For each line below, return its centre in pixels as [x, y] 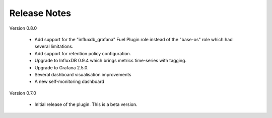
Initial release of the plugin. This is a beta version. [86, 104]
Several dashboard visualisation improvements [83, 74]
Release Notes [40, 13]
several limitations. [54, 46]
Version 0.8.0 [23, 28]
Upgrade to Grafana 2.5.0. [62, 67]
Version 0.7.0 [23, 93]
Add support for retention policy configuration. [83, 53]
